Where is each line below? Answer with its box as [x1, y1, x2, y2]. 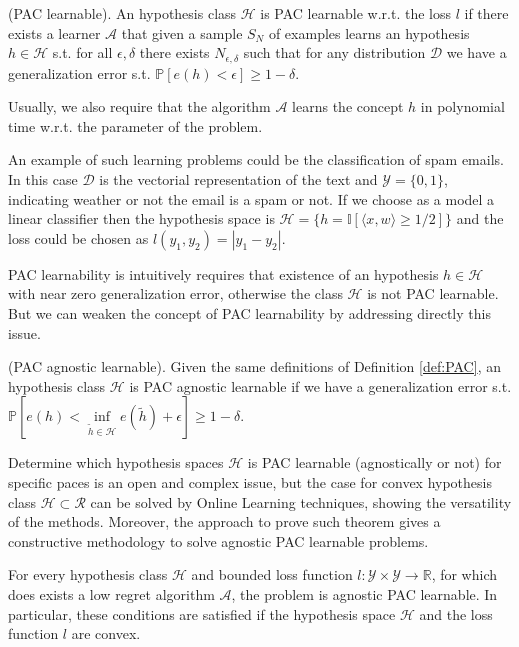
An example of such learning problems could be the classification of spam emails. [8, 149, 504, 170]
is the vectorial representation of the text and [99, 169, 378, 190]
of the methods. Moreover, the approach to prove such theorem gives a [8, 511, 441, 532]
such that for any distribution [243, 42, 426, 63]
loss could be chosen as [8, 227, 149, 248]
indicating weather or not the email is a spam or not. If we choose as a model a [8, 188, 495, 209]
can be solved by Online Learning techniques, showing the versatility [90, 491, 512, 512]
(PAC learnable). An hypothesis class [8, 3, 237, 23]
